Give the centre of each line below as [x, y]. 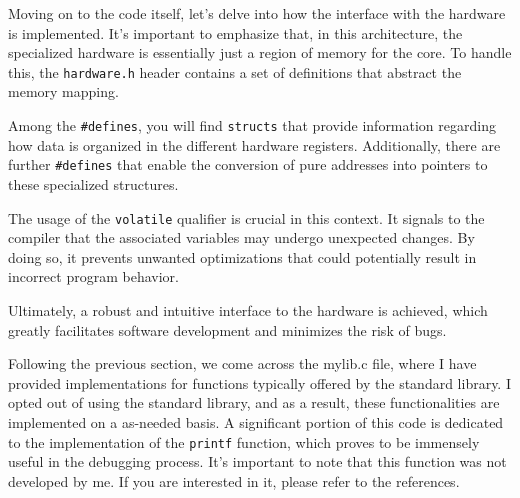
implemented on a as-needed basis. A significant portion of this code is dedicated [256, 421]
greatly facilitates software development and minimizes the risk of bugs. [227, 329]
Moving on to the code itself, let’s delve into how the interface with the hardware [257, 13]
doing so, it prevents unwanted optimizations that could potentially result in [242, 256]
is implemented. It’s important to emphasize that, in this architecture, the [235, 32]
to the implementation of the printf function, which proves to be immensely [244, 441]
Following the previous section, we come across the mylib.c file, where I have [242, 363]
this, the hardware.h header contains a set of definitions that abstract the [235, 71]
